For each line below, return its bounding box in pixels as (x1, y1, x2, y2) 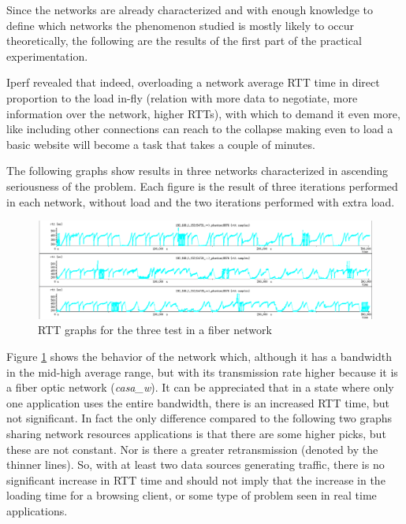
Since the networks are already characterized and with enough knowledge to (6, 2, 373, 17)
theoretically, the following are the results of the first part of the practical (6, 32, 362, 49)
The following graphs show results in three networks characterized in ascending (6, 162, 389, 179)
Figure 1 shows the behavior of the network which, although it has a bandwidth (6, 347, 393, 364)
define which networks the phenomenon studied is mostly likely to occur (6, 17, 354, 33)
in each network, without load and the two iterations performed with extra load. (6, 193, 395, 210)
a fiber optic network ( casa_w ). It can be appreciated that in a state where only (6, 379, 394, 396)
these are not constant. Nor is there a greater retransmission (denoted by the (6, 440, 378, 457)
